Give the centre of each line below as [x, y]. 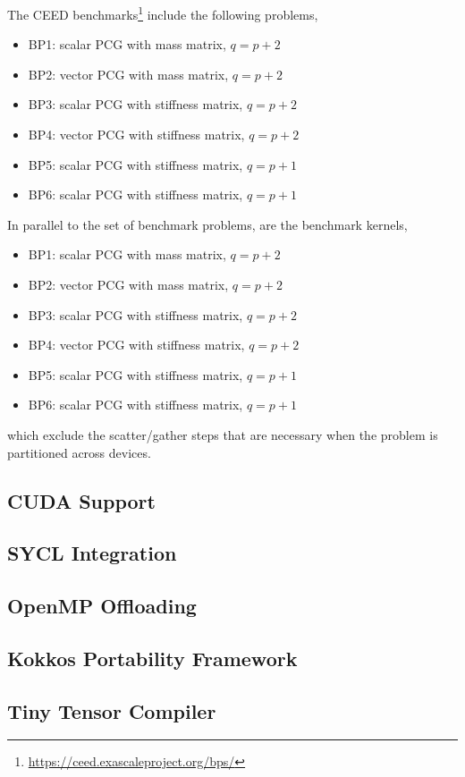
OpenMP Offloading [102, 606]
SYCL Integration [92, 553]
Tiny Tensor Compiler [112, 710]
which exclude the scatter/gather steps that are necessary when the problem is [223, 434]
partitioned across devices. [79, 452]
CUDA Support [81, 500]
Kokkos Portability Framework [152, 658]
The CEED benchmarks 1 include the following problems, [163, 13]
